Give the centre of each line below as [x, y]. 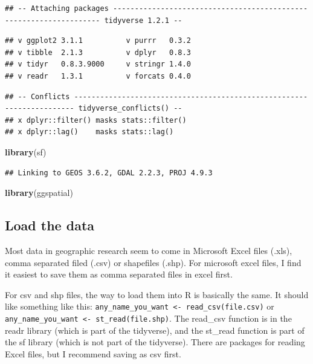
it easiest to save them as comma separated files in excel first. [119, 274]
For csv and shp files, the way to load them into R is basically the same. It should [157, 294]
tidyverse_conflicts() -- [130, 109]
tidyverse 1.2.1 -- [143, 20]
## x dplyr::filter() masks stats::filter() [96, 120]
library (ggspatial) [39, 193]
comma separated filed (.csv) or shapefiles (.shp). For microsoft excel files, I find [153, 262]
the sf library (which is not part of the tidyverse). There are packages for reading [155, 342]
